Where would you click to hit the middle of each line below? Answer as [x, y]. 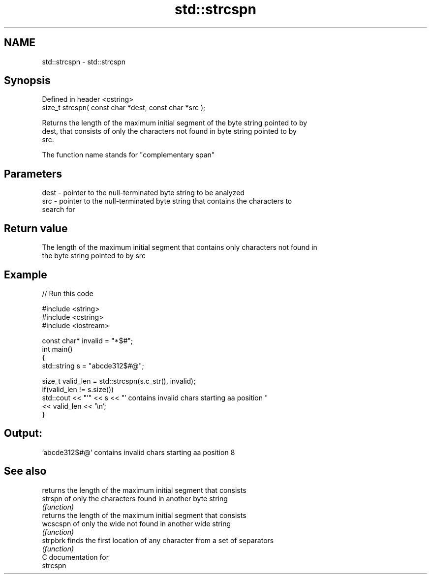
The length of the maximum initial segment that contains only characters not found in [180, 247]
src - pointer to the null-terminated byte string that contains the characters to [167, 201]
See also [25, 471]
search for [59, 210]
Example [26, 274]
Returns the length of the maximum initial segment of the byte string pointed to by [175, 123]
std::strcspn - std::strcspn [84, 61]
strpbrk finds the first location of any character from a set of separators [158, 540]
